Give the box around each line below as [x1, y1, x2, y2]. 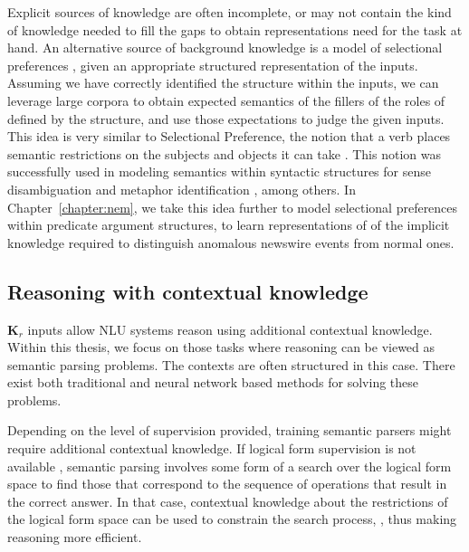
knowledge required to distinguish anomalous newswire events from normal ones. [7, 233, 455, 252]
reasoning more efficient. [7, 528, 142, 547]
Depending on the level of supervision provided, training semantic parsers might [7, 421, 452, 440]
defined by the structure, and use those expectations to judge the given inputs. [7, 109, 445, 128]
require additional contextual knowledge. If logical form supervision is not [7, 439, 416, 458]
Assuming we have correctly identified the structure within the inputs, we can [7, 73, 439, 92]
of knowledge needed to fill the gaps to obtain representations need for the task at [7, 20, 463, 39]
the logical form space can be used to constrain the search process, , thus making [7, 509, 457, 528]
